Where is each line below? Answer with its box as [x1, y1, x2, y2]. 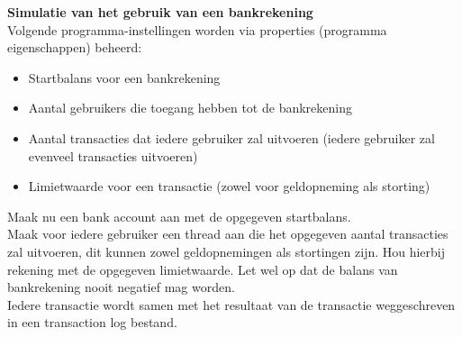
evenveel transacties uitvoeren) [28, 146, 198, 165]
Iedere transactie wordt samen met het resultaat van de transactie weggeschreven [7, 295, 456, 314]
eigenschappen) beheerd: [7, 38, 142, 57]
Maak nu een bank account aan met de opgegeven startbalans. [7, 206, 351, 225]
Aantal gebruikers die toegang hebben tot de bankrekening [28, 98, 352, 117]
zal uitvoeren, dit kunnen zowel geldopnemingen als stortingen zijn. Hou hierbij [7, 241, 446, 260]
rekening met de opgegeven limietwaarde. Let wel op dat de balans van [7, 260, 398, 278]
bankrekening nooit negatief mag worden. [7, 278, 235, 296]
